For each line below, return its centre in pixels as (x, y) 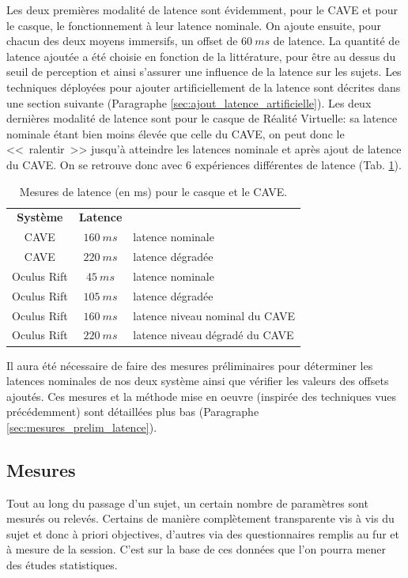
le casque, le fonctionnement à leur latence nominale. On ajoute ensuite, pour (194, 25)
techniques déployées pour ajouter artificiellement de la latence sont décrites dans (204, 87)
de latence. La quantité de (336, 41)
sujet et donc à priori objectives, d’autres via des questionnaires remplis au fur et (203, 533)
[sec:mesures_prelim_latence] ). (82, 427)
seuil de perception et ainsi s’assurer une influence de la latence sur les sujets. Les (204, 72)
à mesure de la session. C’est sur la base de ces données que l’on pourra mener (196, 549)
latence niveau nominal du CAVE (214, 315)
